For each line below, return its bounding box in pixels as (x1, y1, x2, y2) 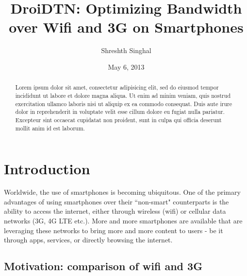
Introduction (4, 159, 90, 179)
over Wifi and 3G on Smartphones (9, 17, 244, 37)
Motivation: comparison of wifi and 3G (4, 258, 203, 274)
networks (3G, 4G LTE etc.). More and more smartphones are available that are (4, 215, 243, 225)
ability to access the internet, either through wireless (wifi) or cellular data (4, 206, 226, 216)
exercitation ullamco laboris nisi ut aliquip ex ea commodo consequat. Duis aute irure (15, 99, 232, 108)
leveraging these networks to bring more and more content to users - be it (4, 225, 223, 235)
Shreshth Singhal (101, 45, 151, 55)
